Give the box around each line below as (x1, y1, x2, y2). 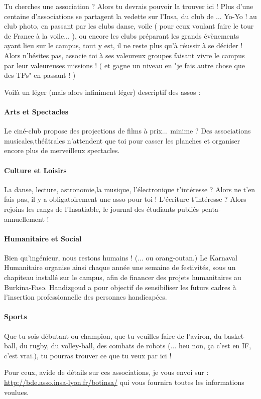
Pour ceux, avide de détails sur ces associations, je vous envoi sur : (4, 367, 209, 377)
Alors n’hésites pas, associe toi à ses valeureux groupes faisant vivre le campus (4, 50, 245, 60)
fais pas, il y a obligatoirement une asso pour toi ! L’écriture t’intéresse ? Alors (4, 194, 246, 204)
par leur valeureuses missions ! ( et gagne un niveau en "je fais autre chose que (4, 60, 245, 70)
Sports (4, 311, 27, 322)
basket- (224, 330, 246, 341)
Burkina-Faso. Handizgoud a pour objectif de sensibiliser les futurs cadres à (4, 282, 236, 292)
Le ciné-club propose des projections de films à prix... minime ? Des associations (4, 125, 251, 136)
